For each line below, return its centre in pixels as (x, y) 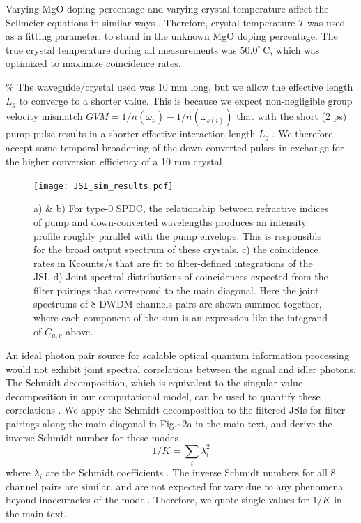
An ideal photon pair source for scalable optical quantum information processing (177, 355)
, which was (295, 49)
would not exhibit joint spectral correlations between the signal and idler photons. (181, 369)
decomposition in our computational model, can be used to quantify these (163, 396)
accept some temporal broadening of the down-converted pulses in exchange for (175, 147)
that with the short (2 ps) (292, 116)
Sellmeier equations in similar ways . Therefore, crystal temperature (151, 22)
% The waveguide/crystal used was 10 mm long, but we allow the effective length (179, 86)
